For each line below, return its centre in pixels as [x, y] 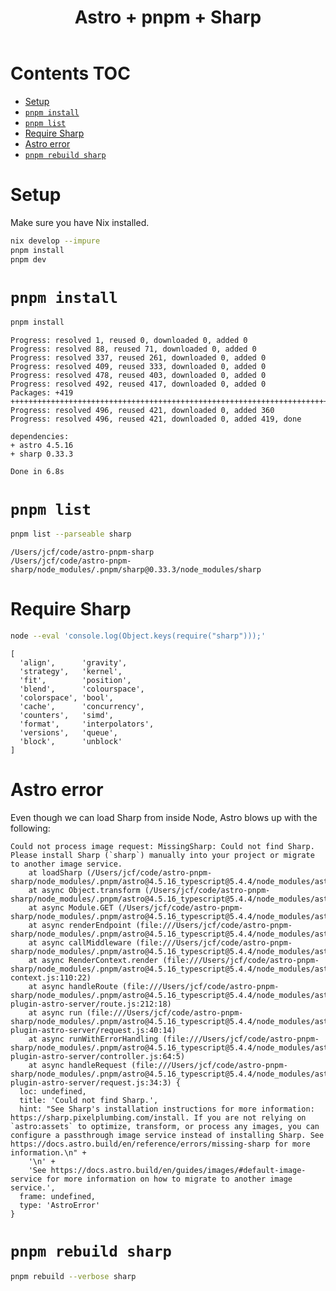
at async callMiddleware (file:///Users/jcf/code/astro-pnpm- [160, 942]
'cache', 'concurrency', [82, 706]
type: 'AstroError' [60, 1205]
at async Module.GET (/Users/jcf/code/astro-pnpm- [136, 907]
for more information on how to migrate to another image [169, 1179]
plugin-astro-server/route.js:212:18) [91, 1004]
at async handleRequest [78, 1065]
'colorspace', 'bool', [66, 697]
